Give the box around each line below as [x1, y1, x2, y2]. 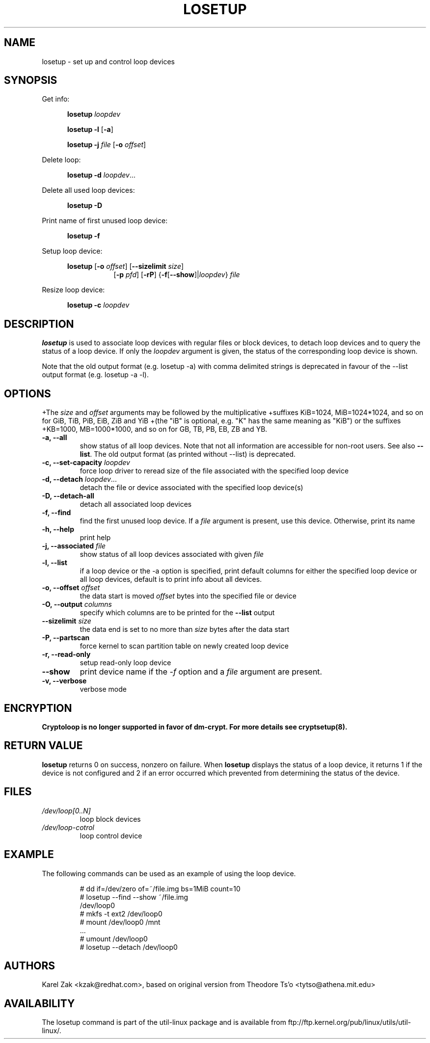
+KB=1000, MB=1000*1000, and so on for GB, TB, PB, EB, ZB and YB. [42, 425, 268, 434]
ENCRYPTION [4, 702, 72, 714]
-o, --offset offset [42, 583, 100, 592]
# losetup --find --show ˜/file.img [80, 892, 188, 901]
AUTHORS [4, 959, 55, 972]
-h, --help [42, 525, 74, 534]
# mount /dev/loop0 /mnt [80, 917, 161, 926]
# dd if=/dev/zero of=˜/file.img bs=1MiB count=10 [80, 884, 241, 893]
